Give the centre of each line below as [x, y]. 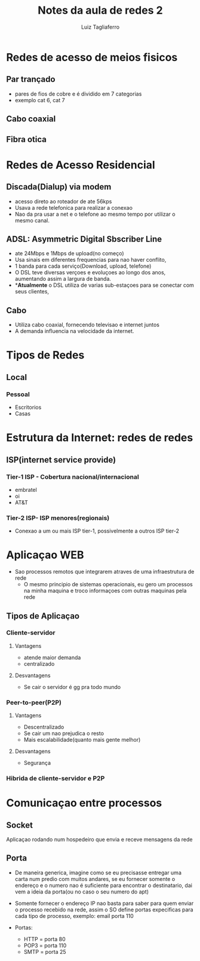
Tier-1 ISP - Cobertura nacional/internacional [73, 477]
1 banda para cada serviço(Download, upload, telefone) [83, 266]
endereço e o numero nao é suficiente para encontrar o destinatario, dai [104, 885]
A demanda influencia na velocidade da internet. [74, 331]
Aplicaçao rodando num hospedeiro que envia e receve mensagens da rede [99, 840]
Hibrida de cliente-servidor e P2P [56, 779]
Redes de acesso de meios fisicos [92, 57]
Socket [19, 825]
